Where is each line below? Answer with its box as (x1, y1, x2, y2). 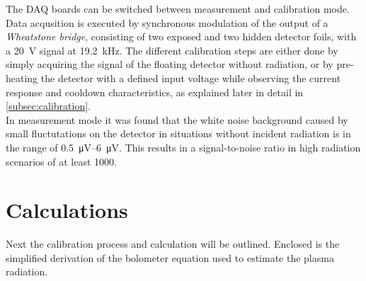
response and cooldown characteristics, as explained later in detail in (6, 84, 304, 99)
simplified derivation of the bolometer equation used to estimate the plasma (6, 250, 334, 265)
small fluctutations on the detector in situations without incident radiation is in (6, 126, 351, 141)
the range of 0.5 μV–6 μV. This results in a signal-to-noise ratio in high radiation (6, 139, 361, 154)
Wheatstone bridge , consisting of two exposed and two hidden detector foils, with (6, 29, 357, 44)
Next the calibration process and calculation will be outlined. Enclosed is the (6, 236, 340, 251)
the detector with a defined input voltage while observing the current (40, 70, 341, 85)
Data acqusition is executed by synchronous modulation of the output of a (6, 15, 328, 30)
